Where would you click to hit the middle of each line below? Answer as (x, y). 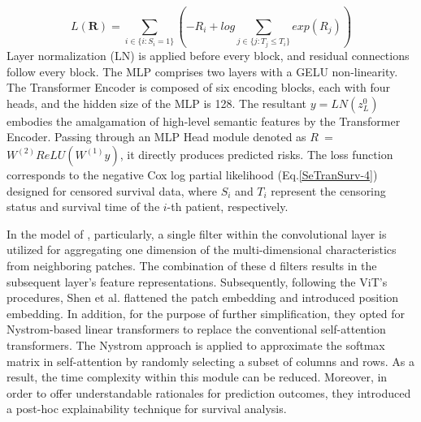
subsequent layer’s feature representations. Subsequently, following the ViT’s (197, 281)
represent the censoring (328, 190)
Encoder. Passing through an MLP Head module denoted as (156, 137)
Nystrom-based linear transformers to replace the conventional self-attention (196, 329)
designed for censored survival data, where (112, 190)
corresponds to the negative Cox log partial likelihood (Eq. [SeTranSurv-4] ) (192, 174)
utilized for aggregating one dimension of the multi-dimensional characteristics (202, 250)
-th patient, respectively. (228, 207)
